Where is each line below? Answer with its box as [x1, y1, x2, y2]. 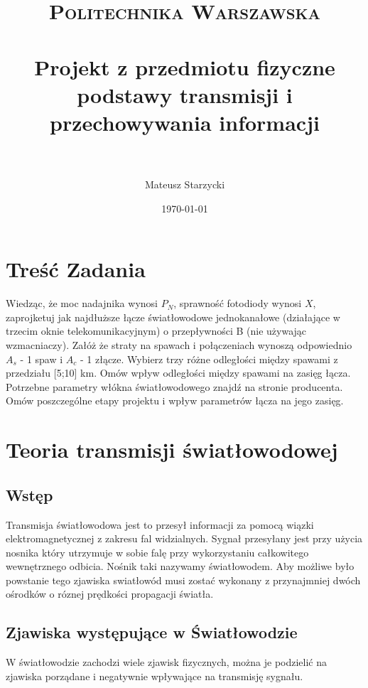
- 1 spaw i [20, 351, 63, 366]
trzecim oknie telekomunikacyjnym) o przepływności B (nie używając [6, 323, 307, 338]
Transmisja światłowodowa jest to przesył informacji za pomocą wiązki [6, 517, 314, 532]
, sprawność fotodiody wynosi [173, 296, 302, 311]
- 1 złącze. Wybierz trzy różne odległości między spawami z [80, 351, 338, 366]
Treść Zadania [6, 254, 146, 284]
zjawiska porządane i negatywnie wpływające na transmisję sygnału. [6, 668, 303, 683]
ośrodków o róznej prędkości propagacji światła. [6, 586, 214, 601]
